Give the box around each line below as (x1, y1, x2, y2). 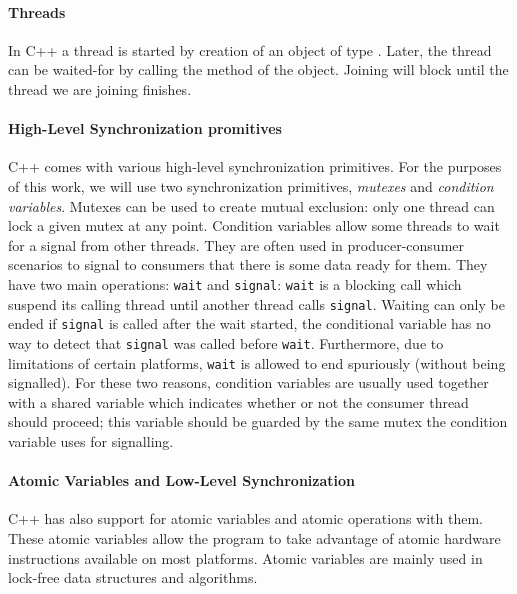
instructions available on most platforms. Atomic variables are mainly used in (8, 547, 483, 568)
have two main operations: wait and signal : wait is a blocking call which (8, 273, 462, 294)
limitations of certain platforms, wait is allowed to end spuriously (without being (8, 352, 506, 373)
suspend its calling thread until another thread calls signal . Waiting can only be (8, 293, 505, 314)
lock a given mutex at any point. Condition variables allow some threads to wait (8, 215, 500, 236)
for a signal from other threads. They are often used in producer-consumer (8, 234, 465, 255)
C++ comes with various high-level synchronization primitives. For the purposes (8, 156, 502, 177)
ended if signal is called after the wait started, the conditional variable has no (8, 313, 491, 334)
